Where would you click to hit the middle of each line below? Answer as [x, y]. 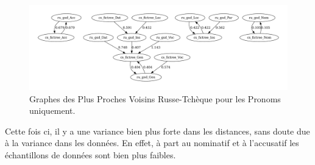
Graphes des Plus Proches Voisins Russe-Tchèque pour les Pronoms [155, 98]
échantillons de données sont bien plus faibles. [90, 154]
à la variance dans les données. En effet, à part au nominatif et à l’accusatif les [152, 143]
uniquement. [52, 111]
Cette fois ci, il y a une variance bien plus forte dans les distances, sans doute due [157, 131]
